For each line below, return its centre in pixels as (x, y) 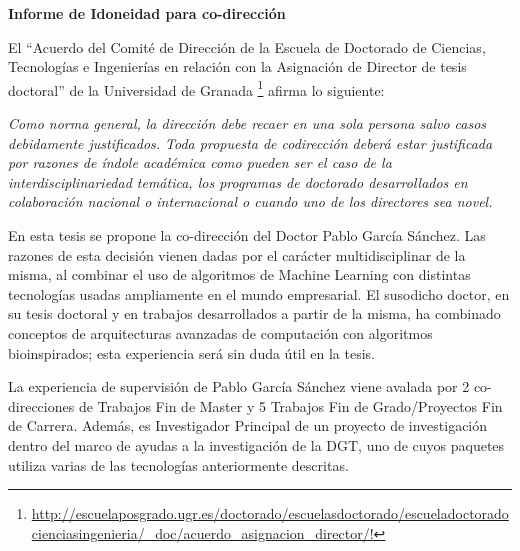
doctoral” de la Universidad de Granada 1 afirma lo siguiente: (196, 88)
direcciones (41, 405)
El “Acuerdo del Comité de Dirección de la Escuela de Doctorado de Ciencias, (247, 46)
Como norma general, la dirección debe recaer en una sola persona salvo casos (247, 123)
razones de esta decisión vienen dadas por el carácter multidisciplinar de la (237, 254)
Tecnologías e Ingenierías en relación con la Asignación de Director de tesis (237, 66)
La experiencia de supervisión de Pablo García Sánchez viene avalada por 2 (239, 386)
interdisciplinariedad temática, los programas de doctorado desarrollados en (238, 181)
